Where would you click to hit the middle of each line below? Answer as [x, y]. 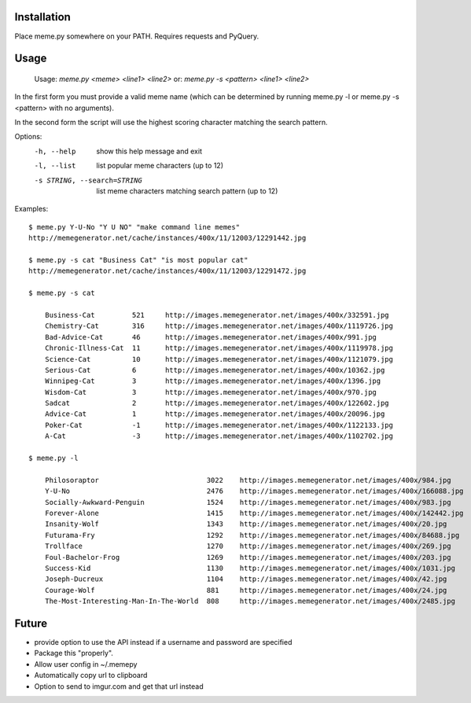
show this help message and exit [149, 151]
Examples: [31, 209]
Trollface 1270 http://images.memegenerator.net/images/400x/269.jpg [248, 546]
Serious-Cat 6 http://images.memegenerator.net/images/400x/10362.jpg [215, 370]
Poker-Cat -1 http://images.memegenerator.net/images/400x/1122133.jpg [219, 425]
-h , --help [55, 151]
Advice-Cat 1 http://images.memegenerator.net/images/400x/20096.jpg [215, 414]
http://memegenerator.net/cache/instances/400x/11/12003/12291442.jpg [167, 238]
